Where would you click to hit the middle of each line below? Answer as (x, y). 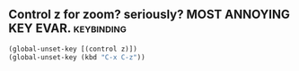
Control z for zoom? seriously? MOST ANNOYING (149, 15)
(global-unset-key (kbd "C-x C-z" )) (77, 57)
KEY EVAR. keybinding (67, 29)
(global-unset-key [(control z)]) (73, 49)
